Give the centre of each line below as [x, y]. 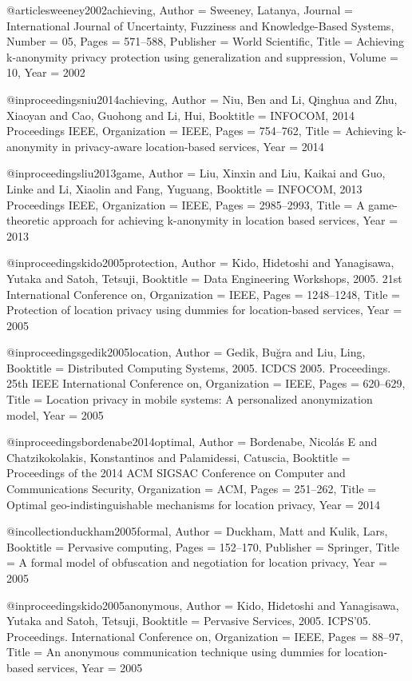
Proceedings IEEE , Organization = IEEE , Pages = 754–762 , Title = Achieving [200, 131]
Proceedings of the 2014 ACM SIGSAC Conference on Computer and [176, 473]
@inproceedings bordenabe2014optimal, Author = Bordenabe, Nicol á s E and [192, 442]
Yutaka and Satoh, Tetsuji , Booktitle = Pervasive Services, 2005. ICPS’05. [189, 621]
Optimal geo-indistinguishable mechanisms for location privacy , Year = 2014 [193, 504]
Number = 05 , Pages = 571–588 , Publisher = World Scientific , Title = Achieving [206, 41]
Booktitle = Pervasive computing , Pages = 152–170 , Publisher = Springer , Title [203, 546]
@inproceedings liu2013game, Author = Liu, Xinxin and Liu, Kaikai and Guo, [196, 173]
